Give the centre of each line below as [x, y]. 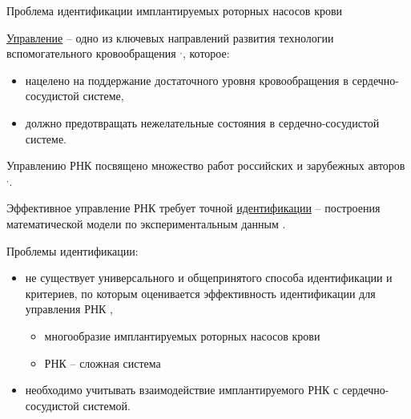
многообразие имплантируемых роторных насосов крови [182, 335]
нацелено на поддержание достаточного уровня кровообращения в [187, 80]
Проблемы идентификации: [73, 250]
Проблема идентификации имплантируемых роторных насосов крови [175, 10]
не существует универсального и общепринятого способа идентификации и [209, 278]
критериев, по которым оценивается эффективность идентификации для [200, 293]
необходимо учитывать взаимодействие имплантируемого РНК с [182, 390]
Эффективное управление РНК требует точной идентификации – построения [193, 208]
